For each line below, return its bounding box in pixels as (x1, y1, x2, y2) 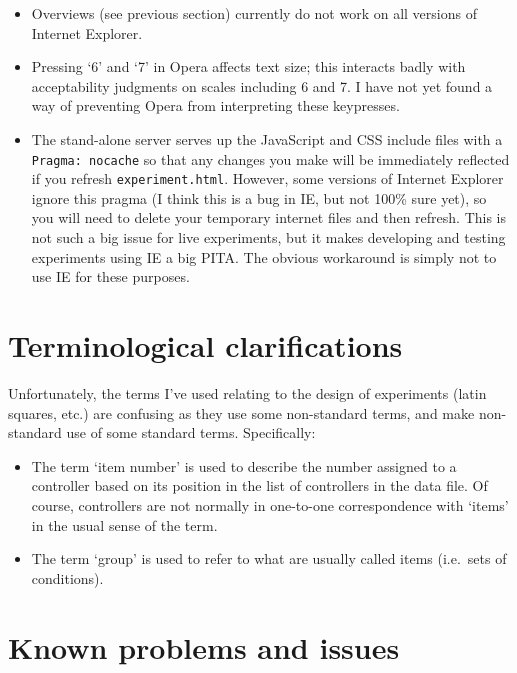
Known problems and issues (8, 626, 400, 667)
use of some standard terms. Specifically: (66, 422, 316, 443)
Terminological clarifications (8, 325, 403, 366)
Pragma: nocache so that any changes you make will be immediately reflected (31, 148, 510, 169)
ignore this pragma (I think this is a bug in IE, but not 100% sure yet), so (31, 187, 487, 208)
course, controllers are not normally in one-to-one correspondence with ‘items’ (31, 494, 509, 515)
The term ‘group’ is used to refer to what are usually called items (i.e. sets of (31, 548, 507, 569)
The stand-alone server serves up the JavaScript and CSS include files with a (31, 128, 503, 149)
